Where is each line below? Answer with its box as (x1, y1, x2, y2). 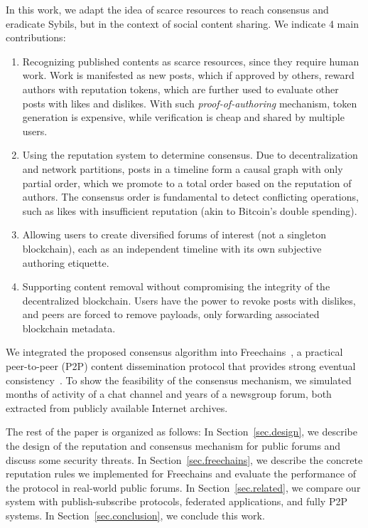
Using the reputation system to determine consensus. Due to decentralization (22, 147, 358, 162)
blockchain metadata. (22, 320, 116, 335)
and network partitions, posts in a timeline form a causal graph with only (22, 161, 343, 176)
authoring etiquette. (22, 255, 109, 270)
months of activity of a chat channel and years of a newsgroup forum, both (6, 386, 332, 401)
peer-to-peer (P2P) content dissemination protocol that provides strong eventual (6, 359, 356, 374)
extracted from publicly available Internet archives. (6, 400, 228, 415)
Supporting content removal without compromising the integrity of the (22, 279, 330, 294)
